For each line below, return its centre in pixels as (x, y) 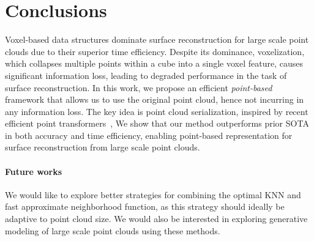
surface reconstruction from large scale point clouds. (103, 147)
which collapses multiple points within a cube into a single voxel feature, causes (154, 63)
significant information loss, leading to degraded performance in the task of (146, 75)
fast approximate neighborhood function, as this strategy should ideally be (145, 206)
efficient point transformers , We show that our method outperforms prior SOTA (157, 123)
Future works (34, 171)
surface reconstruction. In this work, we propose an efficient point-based (139, 87)
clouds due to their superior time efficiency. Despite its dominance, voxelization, (155, 51)
